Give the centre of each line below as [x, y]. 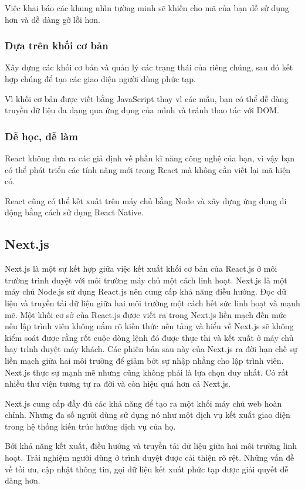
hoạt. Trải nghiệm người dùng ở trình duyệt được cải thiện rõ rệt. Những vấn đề [150, 457]
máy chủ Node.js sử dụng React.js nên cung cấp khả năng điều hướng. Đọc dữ [146, 291]
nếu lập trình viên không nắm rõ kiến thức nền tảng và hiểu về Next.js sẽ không [149, 326]
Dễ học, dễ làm [41, 136]
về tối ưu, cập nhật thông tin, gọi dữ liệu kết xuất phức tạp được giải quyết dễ [147, 469]
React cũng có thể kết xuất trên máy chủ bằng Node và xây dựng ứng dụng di [146, 200]
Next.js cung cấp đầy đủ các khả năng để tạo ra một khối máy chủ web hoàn [143, 403]
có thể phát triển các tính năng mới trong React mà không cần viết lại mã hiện [148, 169]
